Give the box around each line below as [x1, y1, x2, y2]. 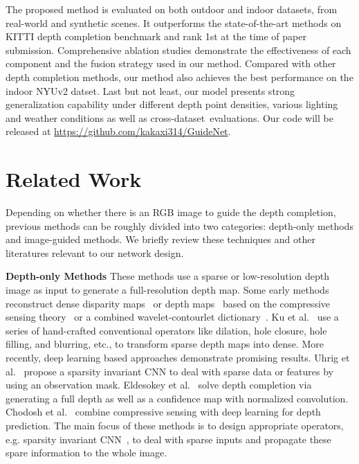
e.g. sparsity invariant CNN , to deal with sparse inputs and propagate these [6, 431, 331, 446]
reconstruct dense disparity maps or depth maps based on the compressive [6, 296, 331, 310]
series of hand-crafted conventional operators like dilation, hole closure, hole [6, 323, 327, 337]
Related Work [6, 165, 142, 193]
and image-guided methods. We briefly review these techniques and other [6, 232, 315, 247]
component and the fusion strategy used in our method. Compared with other [6, 56, 336, 71]
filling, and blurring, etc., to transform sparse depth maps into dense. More [6, 337, 324, 351]
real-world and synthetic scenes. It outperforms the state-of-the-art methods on [6, 15, 342, 30]
